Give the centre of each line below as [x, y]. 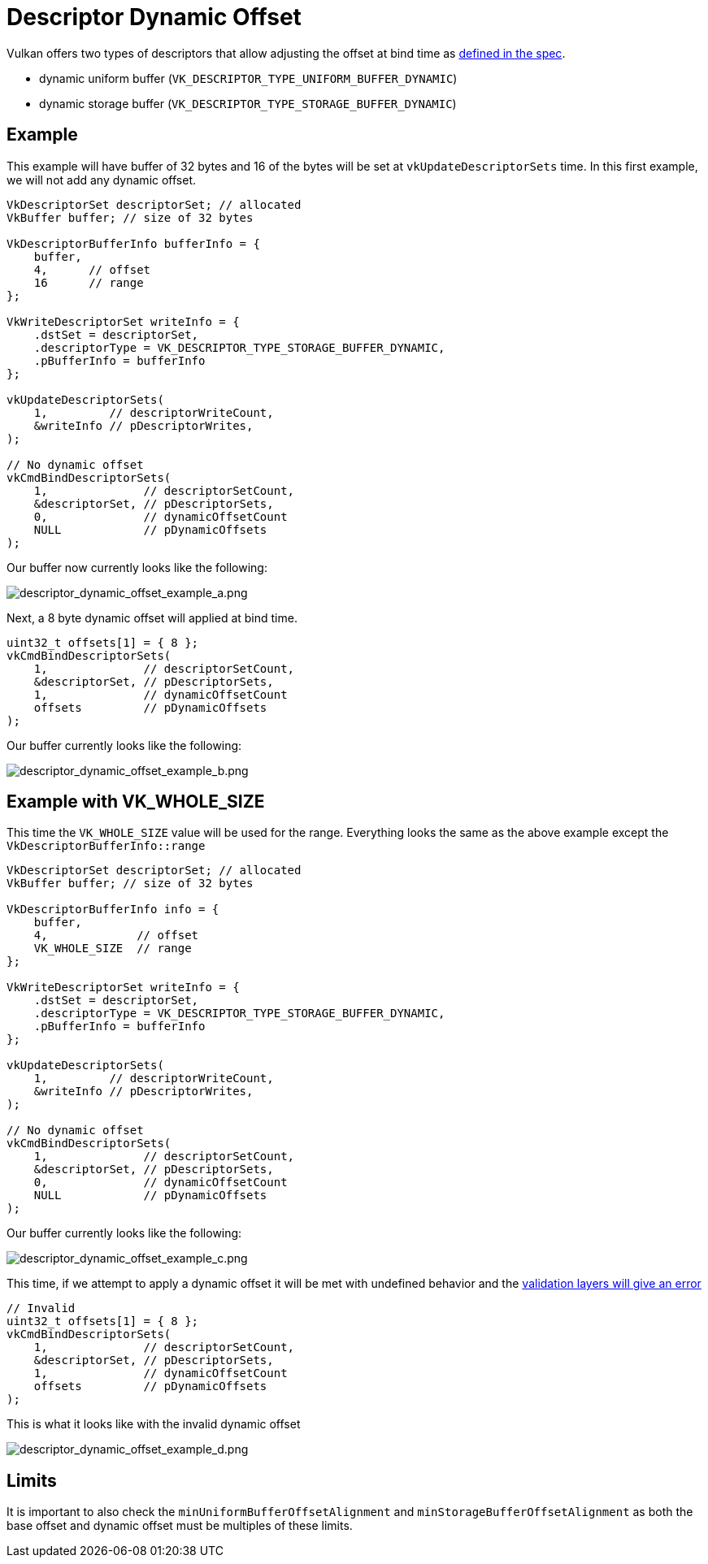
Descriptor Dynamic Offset [154, 17]
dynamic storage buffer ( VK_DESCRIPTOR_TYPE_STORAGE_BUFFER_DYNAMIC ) [248, 103]
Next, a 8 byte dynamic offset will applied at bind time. [152, 617]
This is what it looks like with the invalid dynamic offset [154, 1424]
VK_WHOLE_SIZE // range [113, 949]
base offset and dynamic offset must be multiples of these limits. [180, 1526]
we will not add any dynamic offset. [102, 180]
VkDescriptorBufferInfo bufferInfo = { [133, 243]
